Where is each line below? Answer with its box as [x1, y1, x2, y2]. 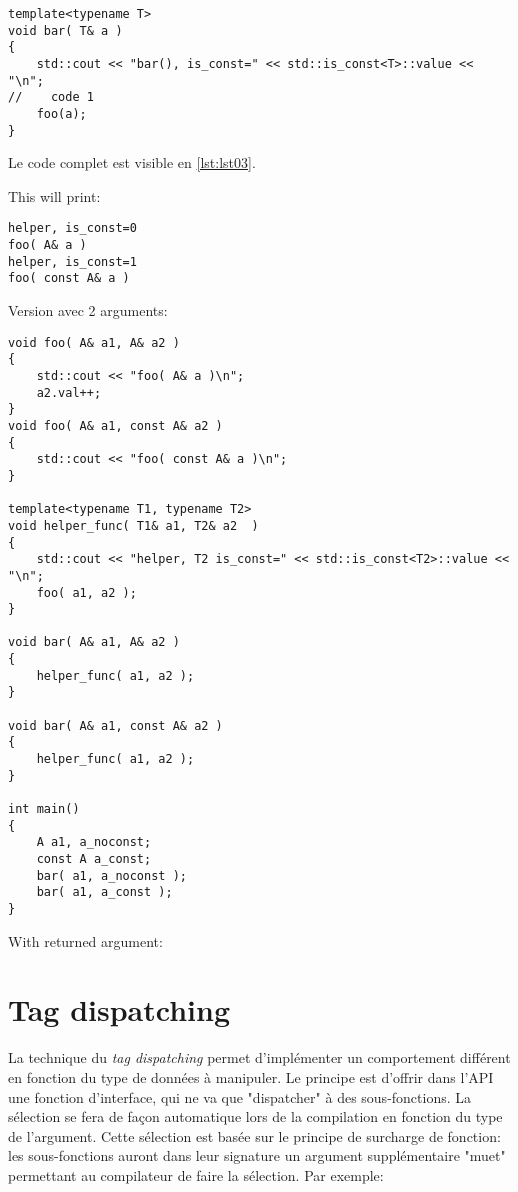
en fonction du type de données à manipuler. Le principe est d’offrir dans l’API [8, 1066, 494, 1087]
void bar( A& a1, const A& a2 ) [8, 718, 223, 733]
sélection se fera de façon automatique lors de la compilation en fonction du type [8, 1106, 503, 1127]
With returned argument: [8, 930, 163, 951]
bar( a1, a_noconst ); [36, 868, 187, 883]
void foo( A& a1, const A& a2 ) [8, 418, 223, 433]
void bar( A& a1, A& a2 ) [8, 635, 180, 650]
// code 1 [8, 90, 94, 105]
